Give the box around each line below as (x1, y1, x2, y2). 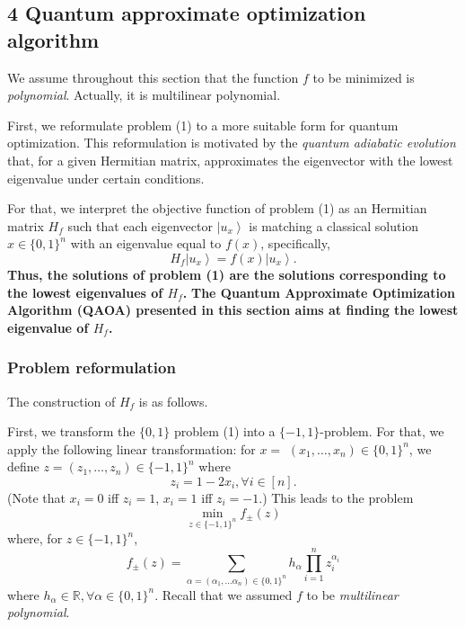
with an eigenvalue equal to (70, 234, 222, 253)
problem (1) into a (173, 422, 276, 441)
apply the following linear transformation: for (7, 439, 256, 458)
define (7, 457, 39, 476)
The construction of (7, 391, 116, 410)
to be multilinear (306, 585, 399, 604)
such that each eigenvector (67, 216, 213, 235)
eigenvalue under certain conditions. (7, 168, 205, 187)
